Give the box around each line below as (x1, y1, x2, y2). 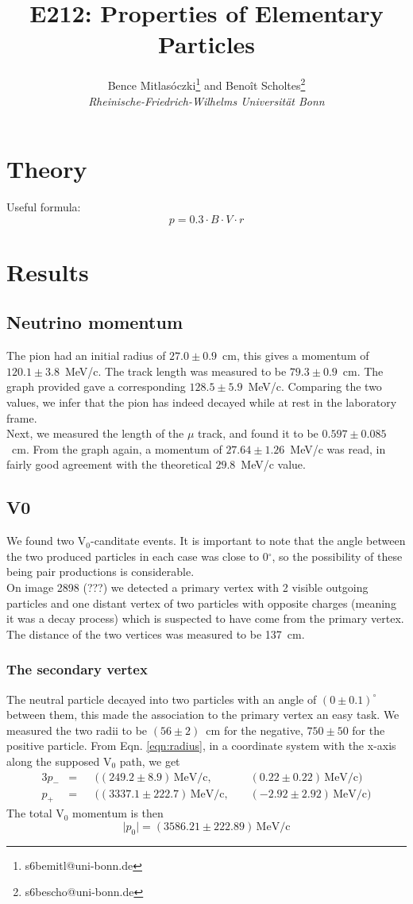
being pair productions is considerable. (6, 563, 195, 580)
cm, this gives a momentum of (222, 347, 369, 364)
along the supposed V (6, 752, 112, 769)
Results (6, 255, 89, 288)
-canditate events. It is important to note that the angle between (91, 532, 406, 549)
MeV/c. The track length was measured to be (64, 362, 287, 379)
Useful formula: (6, 199, 81, 215)
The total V (6, 805, 64, 821)
